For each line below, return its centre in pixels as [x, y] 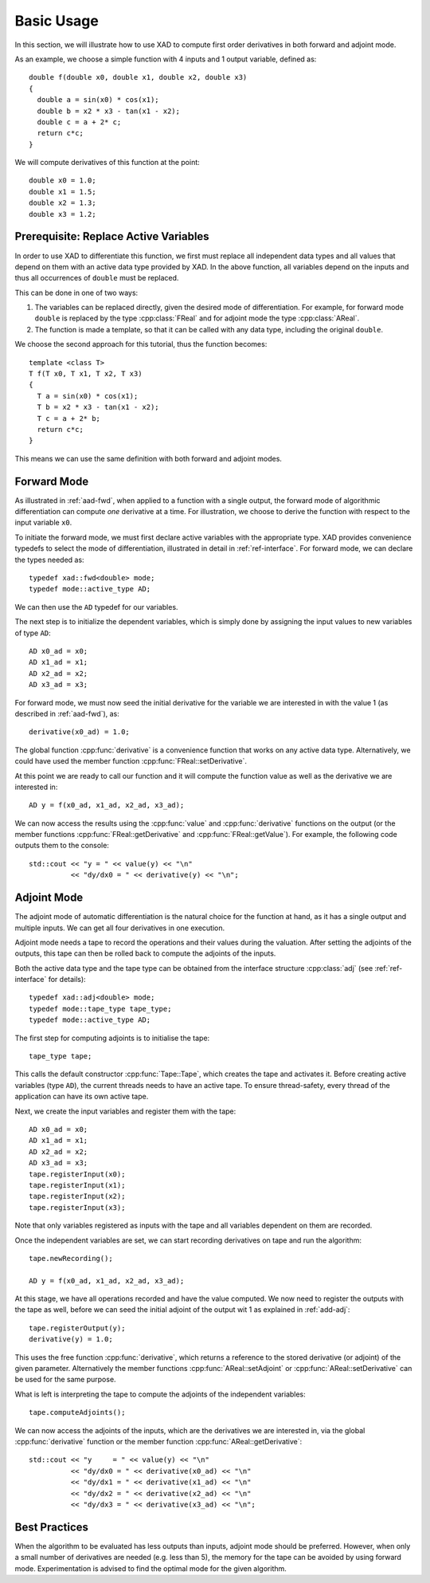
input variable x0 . [43, 523]
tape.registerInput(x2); [77, 1196]
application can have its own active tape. [82, 1097]
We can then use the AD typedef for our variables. [96, 607]
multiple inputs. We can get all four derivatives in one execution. [120, 928]
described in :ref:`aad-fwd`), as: [67, 713]
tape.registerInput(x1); [77, 1185]
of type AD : [33, 633]
